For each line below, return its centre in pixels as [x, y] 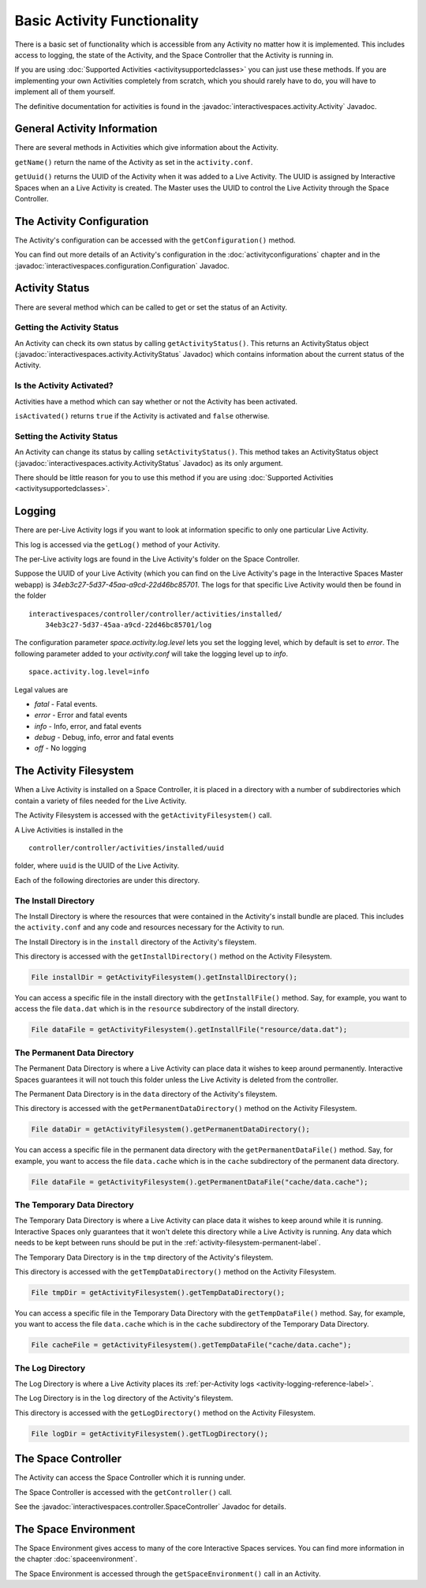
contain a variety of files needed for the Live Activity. [101, 801]
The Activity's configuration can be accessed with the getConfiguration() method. [155, 240]
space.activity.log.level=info [89, 672]
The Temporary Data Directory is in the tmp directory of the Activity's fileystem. [144, 1257]
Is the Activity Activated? [64, 385]
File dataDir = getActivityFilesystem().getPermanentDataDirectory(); [171, 1130]
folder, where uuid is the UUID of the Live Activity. [97, 865]
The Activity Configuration [82, 221]
